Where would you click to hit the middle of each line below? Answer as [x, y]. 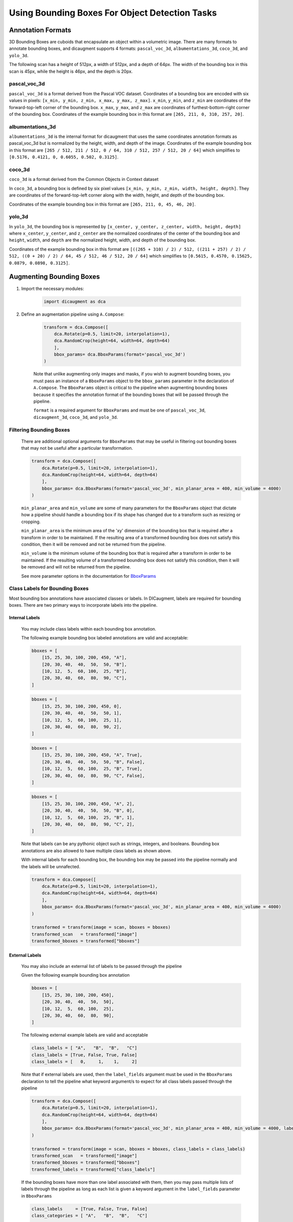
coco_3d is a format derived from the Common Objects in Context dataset [84, 179]
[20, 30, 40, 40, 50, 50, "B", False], [93, 762]
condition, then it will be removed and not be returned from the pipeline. [94, 545]
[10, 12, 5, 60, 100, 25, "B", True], [92, 769]
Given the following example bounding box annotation [75, 975]
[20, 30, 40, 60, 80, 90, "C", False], [93, 775]
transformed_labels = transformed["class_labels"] [94, 1169]
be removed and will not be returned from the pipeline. [76, 567]
